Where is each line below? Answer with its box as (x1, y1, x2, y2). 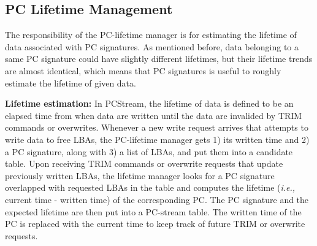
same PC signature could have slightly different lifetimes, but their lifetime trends (5, 52, 313, 65)
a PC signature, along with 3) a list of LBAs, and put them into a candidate (5, 145, 293, 158)
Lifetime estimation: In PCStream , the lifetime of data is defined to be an (5, 97, 294, 110)
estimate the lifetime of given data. (5, 76, 136, 89)
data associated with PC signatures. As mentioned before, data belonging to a (5, 40, 299, 53)
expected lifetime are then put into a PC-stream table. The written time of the (5, 205, 302, 218)
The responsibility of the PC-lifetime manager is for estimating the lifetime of (5, 28, 297, 41)
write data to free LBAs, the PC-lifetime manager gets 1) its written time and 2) (5, 133, 310, 145)
